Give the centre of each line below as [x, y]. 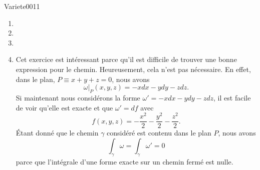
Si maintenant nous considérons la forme [78, 97]
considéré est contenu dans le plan [159, 133]
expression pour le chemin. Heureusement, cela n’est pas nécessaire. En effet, [133, 69]
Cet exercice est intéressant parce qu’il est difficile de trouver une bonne [126, 59]
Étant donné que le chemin [57, 133]
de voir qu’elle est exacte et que [64, 107]
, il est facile [232, 97]
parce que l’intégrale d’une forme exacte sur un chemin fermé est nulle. [124, 161]
